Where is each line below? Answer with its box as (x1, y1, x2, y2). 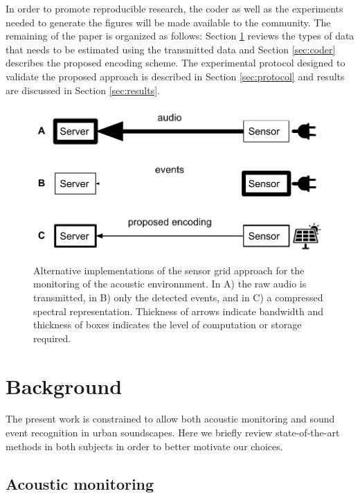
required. (33, 330, 71, 345)
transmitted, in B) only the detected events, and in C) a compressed (33, 290, 323, 304)
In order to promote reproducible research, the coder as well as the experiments (6, 1, 343, 15)
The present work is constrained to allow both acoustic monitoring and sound (6, 411, 335, 426)
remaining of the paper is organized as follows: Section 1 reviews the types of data (6, 28, 354, 43)
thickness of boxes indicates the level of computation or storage (33, 317, 302, 332)
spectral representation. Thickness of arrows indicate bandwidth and (33, 303, 324, 318)
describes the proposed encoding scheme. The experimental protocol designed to (6, 55, 345, 70)
